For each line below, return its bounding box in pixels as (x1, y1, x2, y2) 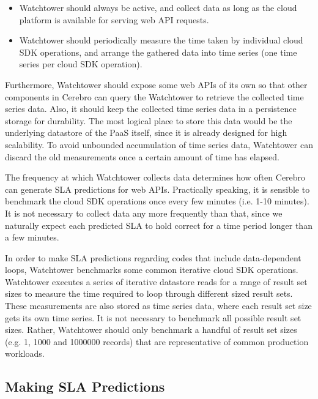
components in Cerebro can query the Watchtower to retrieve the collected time (5, 90, 304, 103)
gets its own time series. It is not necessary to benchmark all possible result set (5, 311, 301, 324)
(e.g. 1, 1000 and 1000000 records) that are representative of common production (5, 335, 309, 348)
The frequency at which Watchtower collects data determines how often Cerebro (5, 171, 306, 184)
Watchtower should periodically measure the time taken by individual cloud (19, 34, 303, 47)
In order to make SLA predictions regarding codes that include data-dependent (5, 251, 301, 264)
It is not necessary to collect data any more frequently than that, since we (5, 206, 283, 219)
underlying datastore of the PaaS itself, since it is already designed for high (5, 126, 287, 139)
